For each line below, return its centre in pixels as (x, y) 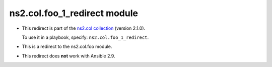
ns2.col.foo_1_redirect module (74, 13)
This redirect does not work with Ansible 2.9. (69, 56)
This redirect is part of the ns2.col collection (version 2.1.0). (84, 28)
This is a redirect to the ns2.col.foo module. (67, 47)
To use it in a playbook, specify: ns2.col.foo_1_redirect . (85, 37)
